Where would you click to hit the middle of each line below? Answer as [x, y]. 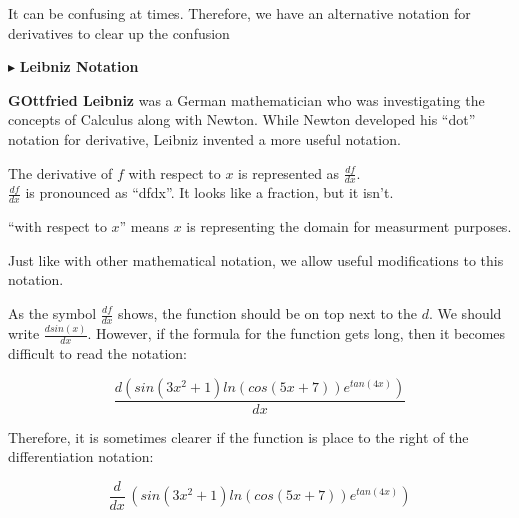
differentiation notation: [81, 456]
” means [144, 226]
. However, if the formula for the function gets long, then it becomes [296, 333]
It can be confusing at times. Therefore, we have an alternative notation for [239, 13]
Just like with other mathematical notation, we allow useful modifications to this [256, 259]
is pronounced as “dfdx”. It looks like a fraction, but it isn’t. [209, 192]
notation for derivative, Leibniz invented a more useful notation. [204, 138]
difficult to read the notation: [97, 353]
